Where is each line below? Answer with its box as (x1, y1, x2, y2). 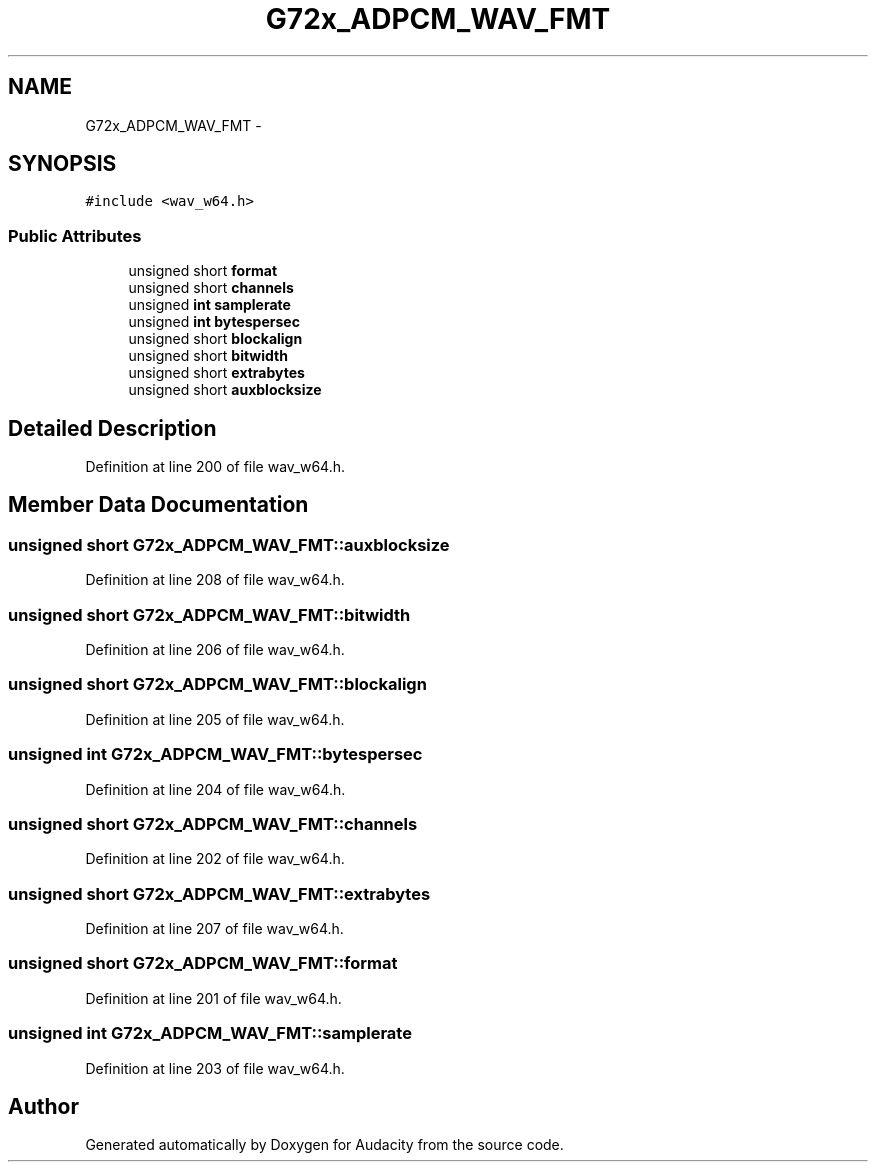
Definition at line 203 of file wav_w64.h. (85, 1059, 345, 1077)
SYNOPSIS (8, 151, 117, 177)
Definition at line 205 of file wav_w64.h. (85, 710, 345, 728)
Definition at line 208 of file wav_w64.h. (85, 571, 345, 589)
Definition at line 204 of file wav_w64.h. (85, 780, 346, 798)
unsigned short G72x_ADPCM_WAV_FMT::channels (8, 813, 418, 834)
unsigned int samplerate (128, 296, 291, 314)
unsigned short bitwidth (128, 347, 288, 365)
